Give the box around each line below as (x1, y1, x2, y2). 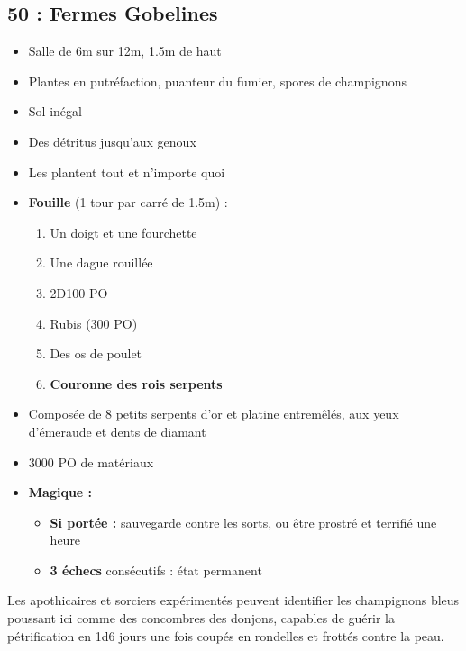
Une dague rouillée (50, 253, 153, 272)
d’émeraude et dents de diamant (28, 421, 206, 440)
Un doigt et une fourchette (50, 222, 197, 241)
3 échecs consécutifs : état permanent (50, 560, 262, 579)
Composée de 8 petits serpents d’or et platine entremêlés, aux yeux (28, 404, 399, 423)
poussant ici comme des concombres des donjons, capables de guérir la (7, 609, 395, 628)
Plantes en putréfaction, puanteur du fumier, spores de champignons (28, 71, 407, 90)
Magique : (28, 483, 93, 502)
